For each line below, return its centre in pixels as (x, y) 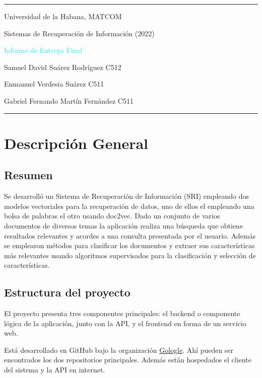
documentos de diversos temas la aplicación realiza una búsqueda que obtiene (124, 225)
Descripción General (76, 143)
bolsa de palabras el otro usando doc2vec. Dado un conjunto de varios (112, 216)
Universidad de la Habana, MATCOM (63, 16)
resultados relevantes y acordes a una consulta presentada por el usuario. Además (130, 235)
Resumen (28, 175)
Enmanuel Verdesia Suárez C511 (54, 84)
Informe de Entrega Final (43, 50)
